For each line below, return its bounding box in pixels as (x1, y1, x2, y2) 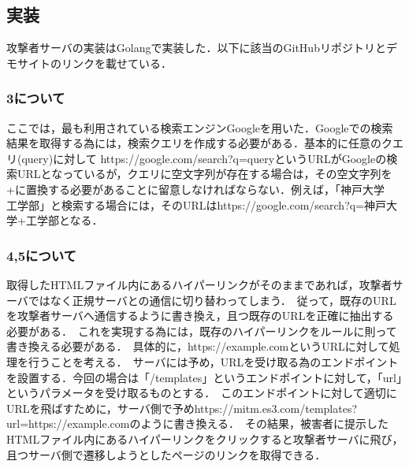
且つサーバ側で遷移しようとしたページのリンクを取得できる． (6, 446, 326, 462)
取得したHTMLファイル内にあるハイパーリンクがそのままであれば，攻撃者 (6, 276, 392, 292)
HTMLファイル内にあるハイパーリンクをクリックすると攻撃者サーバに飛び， (6, 430, 403, 447)
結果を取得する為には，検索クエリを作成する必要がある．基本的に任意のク (6, 135, 392, 151)
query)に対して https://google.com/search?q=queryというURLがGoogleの (21, 150, 387, 166)
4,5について (6, 245, 76, 265)
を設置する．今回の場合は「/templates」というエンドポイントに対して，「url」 (6, 369, 402, 385)
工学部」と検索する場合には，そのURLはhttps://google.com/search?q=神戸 (6, 196, 387, 213)
